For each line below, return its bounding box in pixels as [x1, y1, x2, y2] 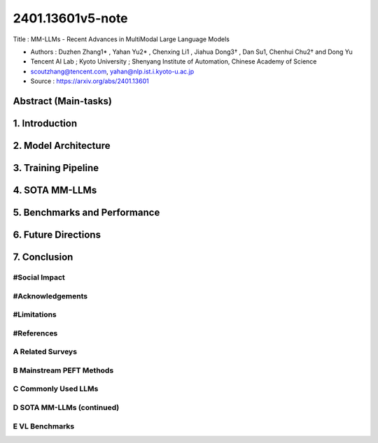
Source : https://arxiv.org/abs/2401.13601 [30, 77, 150, 85]
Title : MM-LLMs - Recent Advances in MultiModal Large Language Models [13, 35, 230, 43]
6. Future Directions [13, 229, 101, 241]
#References [13, 328, 58, 338]
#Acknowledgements [13, 291, 87, 300]
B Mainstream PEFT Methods [13, 365, 114, 375]
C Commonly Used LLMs [13, 384, 99, 394]
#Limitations [13, 310, 57, 319]
